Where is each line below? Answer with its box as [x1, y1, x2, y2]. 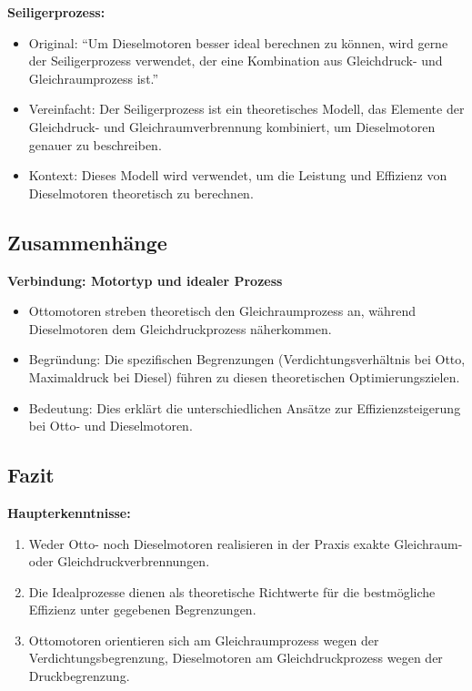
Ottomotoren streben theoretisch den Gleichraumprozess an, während [28, 301, 417, 320]
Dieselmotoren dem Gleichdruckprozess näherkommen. [28, 319, 332, 338]
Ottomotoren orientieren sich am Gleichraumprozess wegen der [28, 630, 379, 649]
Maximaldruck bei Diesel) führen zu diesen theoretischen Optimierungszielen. [28, 367, 460, 386]
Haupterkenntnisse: [7, 503, 131, 522]
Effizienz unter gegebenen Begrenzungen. [28, 600, 256, 619]
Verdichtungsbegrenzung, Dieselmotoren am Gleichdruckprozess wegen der [28, 648, 443, 667]
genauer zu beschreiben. [28, 135, 162, 154]
